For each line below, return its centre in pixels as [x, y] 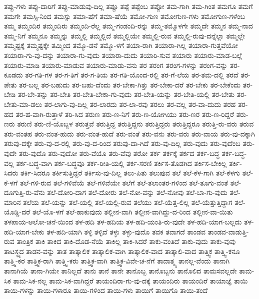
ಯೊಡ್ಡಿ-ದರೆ [17, 212]
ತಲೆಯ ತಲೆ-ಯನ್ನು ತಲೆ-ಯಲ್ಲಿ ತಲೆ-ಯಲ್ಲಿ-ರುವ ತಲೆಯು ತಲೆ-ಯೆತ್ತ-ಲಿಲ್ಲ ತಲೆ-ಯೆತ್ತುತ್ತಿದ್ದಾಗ [128, 202]
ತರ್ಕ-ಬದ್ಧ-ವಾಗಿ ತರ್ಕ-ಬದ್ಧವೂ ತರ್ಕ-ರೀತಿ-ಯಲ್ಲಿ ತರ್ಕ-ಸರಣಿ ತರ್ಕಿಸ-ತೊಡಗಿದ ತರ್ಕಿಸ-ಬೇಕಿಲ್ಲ [121, 163]
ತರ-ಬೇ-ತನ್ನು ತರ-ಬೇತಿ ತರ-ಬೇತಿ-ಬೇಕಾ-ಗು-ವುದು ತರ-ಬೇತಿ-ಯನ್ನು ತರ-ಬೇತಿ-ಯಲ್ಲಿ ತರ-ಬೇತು [126, 94]
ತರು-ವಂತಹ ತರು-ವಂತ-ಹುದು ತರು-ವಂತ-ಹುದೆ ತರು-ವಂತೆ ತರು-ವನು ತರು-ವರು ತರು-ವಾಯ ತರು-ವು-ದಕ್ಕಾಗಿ [129, 133]
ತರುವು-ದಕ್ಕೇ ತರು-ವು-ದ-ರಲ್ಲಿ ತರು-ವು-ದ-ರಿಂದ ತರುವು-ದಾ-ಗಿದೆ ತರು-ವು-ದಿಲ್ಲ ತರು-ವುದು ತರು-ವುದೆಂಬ [122, 143]
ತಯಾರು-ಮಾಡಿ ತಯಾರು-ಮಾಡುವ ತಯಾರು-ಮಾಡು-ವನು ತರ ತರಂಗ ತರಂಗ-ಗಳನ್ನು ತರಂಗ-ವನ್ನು [116, 65]
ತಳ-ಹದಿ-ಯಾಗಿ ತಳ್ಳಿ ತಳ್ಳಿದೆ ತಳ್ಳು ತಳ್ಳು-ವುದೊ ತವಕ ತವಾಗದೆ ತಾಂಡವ [126, 231]
